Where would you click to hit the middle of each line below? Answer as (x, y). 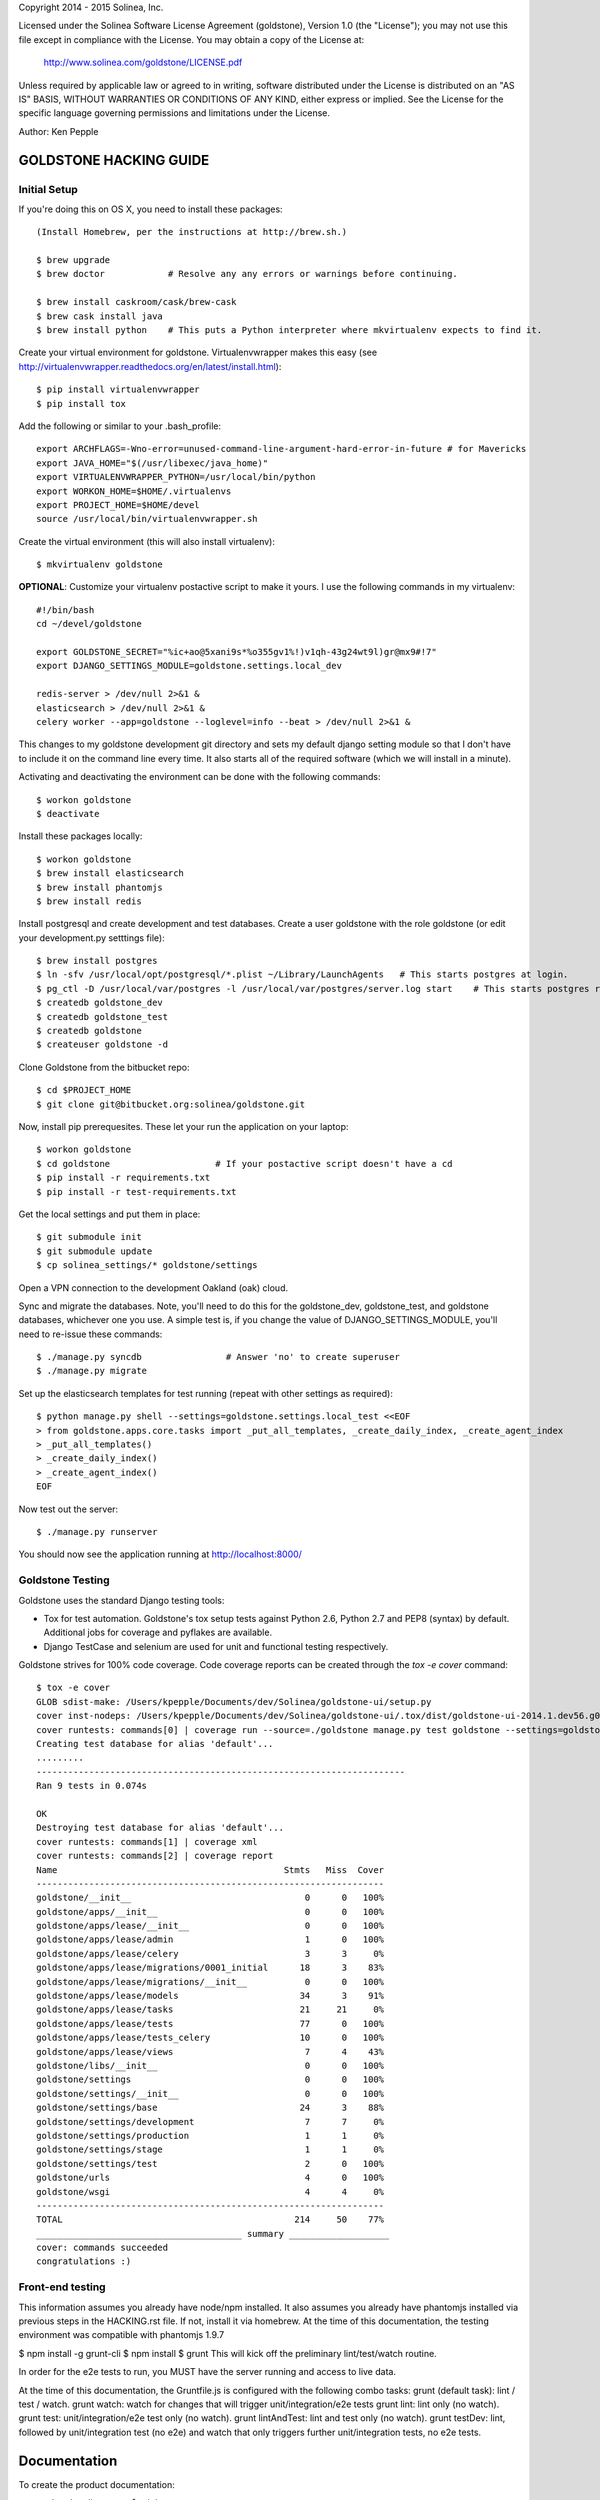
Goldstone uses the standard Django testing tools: (121, 1600)
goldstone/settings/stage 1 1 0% (210, 2149)
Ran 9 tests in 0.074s (92, 1786)
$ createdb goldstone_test (102, 1016)
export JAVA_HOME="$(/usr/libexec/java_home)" (152, 463)
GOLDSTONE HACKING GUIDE (114, 160)
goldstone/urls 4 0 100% (210, 2178)
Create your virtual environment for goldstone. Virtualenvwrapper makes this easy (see (198, 352)
